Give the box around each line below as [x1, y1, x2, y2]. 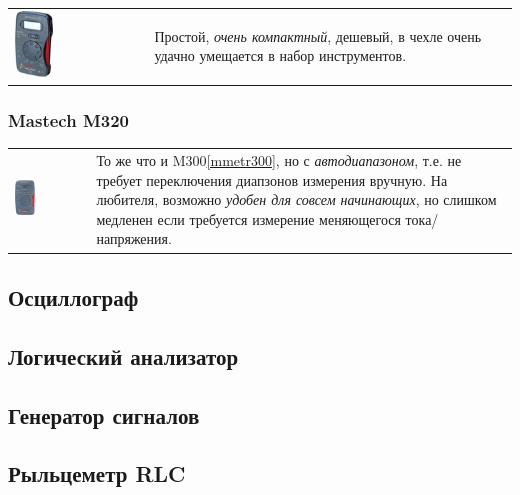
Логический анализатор [8, 340, 239, 371]
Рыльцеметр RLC [8, 458, 186, 489]
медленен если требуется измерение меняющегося [96, 208, 401, 229]
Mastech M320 [8, 108, 130, 133]
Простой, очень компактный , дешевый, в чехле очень [154, 25, 482, 46]
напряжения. [96, 228, 172, 249]
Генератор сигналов [8, 399, 200, 430]
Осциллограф [8, 281, 139, 312]
